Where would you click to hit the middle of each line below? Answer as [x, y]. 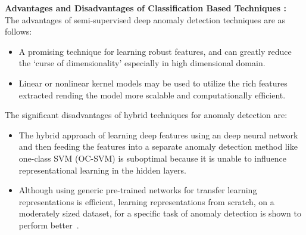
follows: [18, 31]
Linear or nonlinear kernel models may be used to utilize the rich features [153, 83]
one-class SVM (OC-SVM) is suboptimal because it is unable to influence [153, 158]
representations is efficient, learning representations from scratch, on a [146, 201]
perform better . [49, 225]
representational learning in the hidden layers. [102, 170]
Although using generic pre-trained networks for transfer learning [138, 190]
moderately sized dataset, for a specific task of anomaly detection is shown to [160, 213]
